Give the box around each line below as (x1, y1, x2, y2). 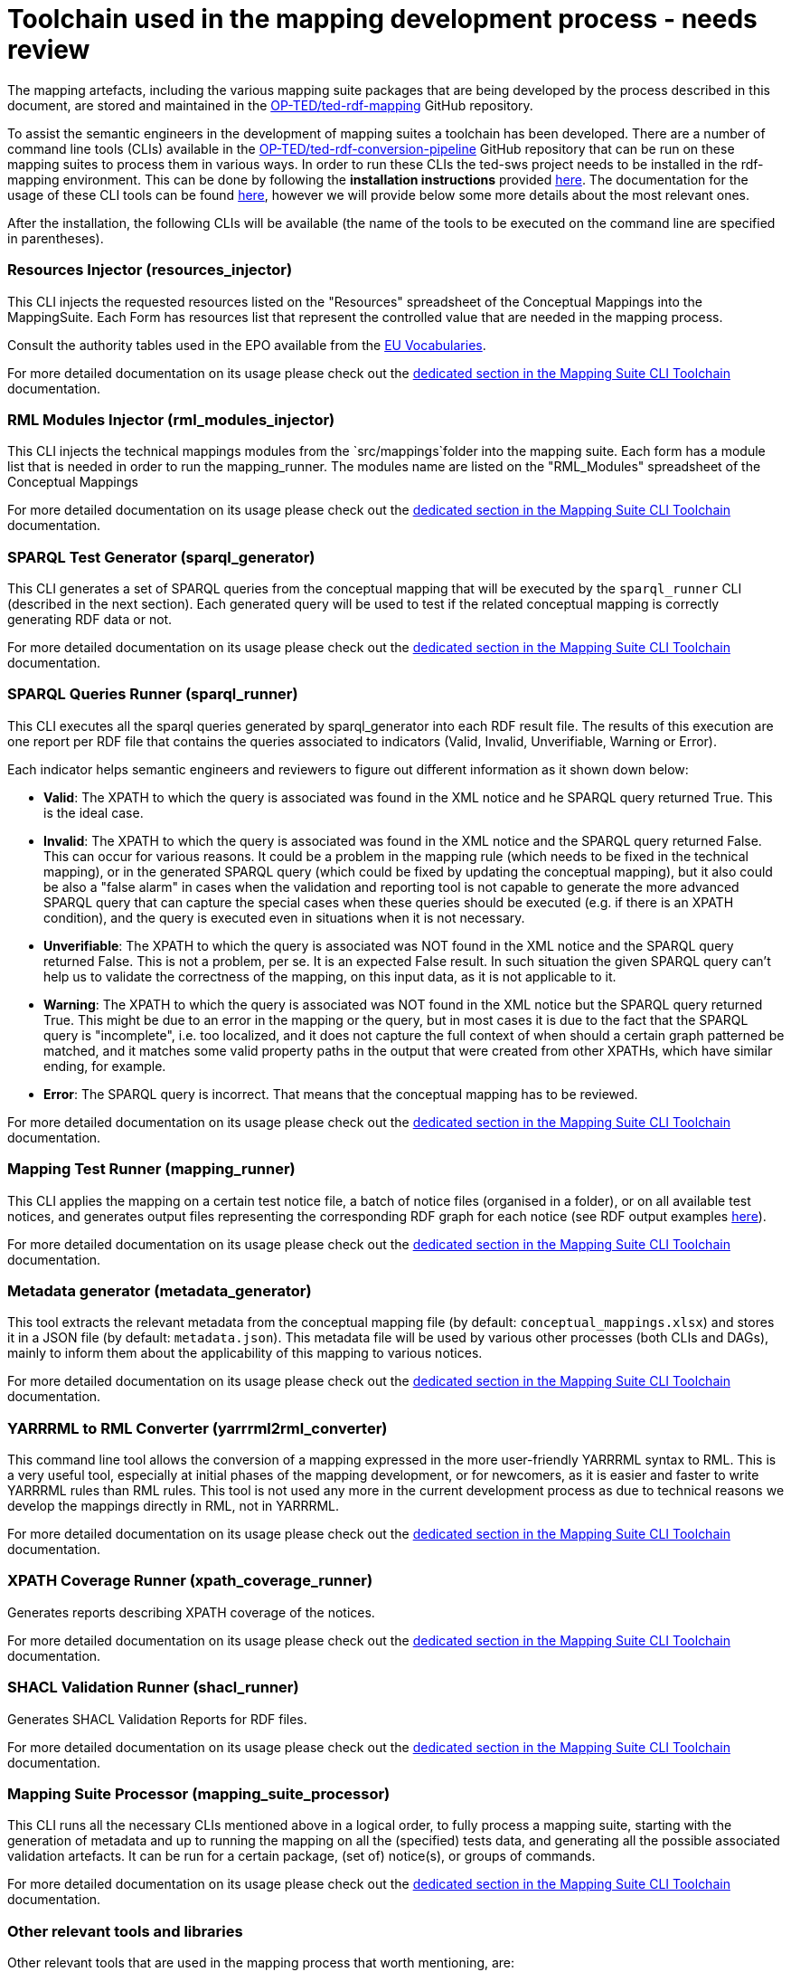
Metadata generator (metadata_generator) (7, 1281, 312, 1300)
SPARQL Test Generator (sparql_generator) (7, 547, 315, 566)
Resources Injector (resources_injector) (7, 261, 293, 280)
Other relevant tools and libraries (7, 1921, 243, 1940)
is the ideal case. (43, 804, 144, 820)
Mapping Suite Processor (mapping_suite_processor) (7, 1784, 391, 1803)
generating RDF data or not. (7, 612, 173, 627)
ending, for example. (43, 1057, 166, 1074)
